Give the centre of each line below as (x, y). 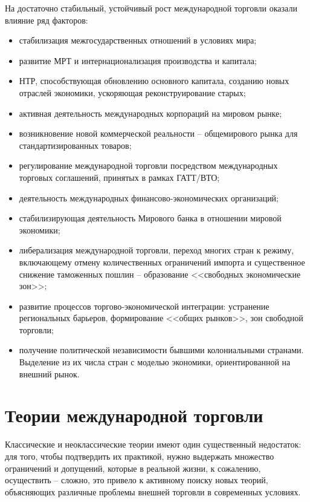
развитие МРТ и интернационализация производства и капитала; (138, 60)
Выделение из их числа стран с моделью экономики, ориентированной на (155, 362)
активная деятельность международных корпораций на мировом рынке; (150, 113)
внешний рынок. (49, 373)
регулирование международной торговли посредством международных (148, 165)
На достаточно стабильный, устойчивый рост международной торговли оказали (151, 8)
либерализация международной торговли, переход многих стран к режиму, (157, 250)
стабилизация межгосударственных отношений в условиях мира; (138, 40)
